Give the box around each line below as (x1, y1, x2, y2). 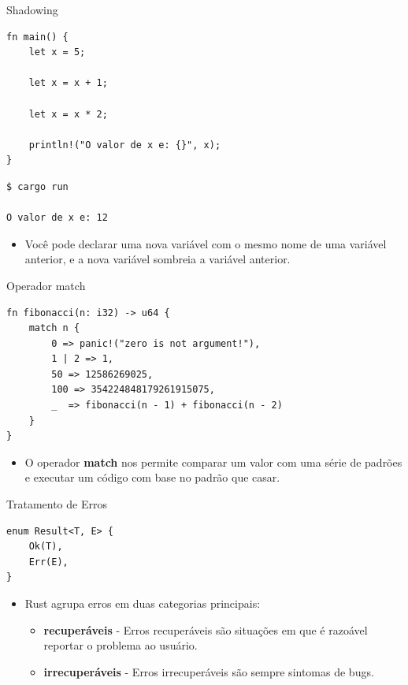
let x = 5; (28, 47, 86, 58)
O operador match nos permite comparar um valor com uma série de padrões (24, 453, 402, 470)
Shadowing (6, 2, 58, 17)
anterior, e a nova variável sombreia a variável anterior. (24, 251, 291, 267)
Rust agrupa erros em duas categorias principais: (24, 595, 261, 611)
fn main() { (6, 31, 69, 43)
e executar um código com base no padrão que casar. (24, 469, 280, 486)
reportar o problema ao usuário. (43, 637, 198, 653)
